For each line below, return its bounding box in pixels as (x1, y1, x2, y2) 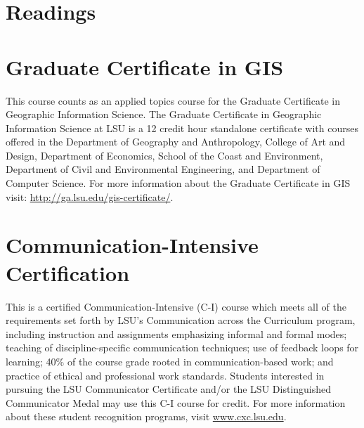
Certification (6, 258, 130, 287)
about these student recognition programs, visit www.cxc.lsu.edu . (6, 409, 287, 424)
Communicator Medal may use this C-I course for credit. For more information (6, 395, 346, 410)
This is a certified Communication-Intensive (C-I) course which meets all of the (6, 299, 346, 313)
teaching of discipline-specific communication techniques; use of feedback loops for (6, 340, 359, 355)
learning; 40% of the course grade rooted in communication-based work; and (6, 354, 334, 368)
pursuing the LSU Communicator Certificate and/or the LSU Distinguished (6, 382, 332, 396)
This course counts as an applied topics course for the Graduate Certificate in (6, 93, 340, 108)
